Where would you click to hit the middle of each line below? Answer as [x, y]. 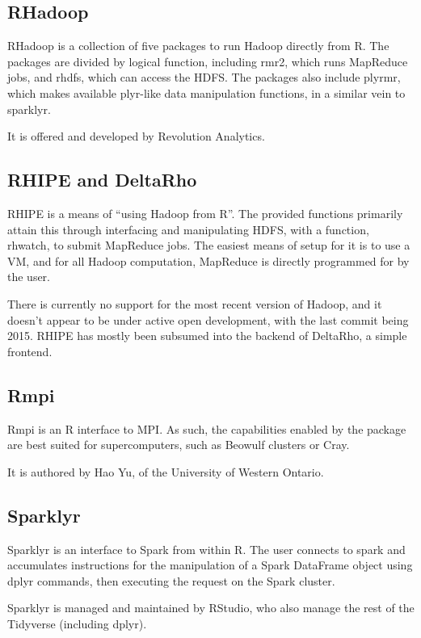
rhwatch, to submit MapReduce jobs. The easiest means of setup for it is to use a [209, 245]
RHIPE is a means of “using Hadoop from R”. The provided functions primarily [205, 213]
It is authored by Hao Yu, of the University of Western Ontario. [166, 471]
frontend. [30, 351]
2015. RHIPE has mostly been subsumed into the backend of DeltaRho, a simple [207, 336]
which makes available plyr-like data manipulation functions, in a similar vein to [206, 92]
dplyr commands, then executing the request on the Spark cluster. [171, 580]
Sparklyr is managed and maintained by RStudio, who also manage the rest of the [211, 608]
